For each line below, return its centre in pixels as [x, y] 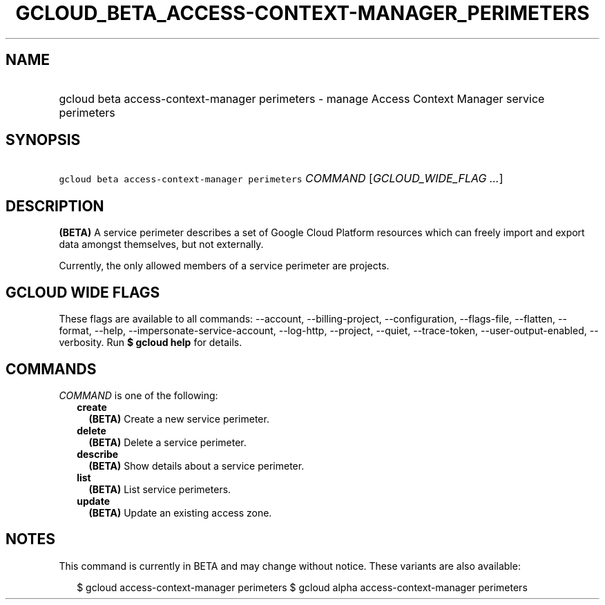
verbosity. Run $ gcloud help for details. [151, 343]
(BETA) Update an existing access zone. [180, 512]
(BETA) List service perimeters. [160, 489]
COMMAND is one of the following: [138, 395]
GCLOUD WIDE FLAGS [83, 292]
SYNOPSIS [43, 140]
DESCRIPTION [55, 206]
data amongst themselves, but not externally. [161, 244]
